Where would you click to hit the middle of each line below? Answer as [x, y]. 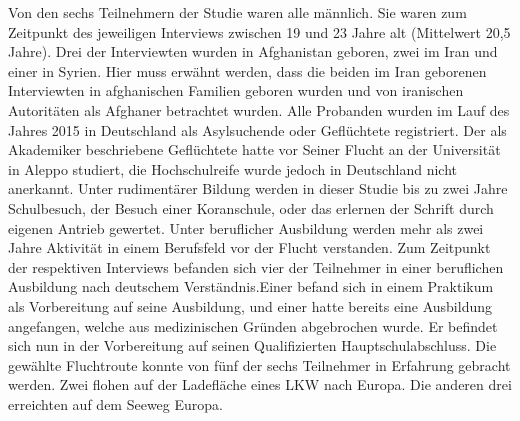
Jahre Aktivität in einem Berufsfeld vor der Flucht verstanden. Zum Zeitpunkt [249, 247]
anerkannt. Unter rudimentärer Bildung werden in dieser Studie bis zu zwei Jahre [258, 188]
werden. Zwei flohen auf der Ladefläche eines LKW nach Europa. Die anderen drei [260, 384]
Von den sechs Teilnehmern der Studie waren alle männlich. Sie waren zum [237, 12]
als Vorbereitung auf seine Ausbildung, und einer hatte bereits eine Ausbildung [250, 305]
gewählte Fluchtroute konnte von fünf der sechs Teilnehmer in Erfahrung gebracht [259, 364]
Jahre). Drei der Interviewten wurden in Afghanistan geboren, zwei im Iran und [253, 51]
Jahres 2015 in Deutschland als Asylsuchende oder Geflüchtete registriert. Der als [257, 129]
